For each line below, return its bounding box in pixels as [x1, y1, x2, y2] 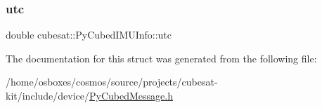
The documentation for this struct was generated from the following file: [6, 50, 317, 65]
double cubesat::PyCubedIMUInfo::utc [6, 27, 172, 42]
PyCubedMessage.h [89, 88, 173, 102]
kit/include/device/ [6, 88, 90, 102]
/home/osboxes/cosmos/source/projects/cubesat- [6, 74, 218, 89]
